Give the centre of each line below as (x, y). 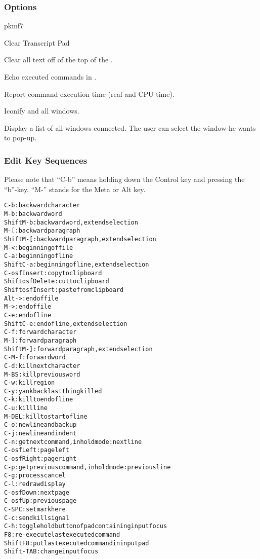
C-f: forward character (40, 332)
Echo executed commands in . (50, 77)
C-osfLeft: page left (37, 450)
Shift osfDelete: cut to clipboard (57, 282)
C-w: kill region (30, 383)
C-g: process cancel (35, 476)
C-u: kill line (26, 408)
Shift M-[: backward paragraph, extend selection (80, 239)
